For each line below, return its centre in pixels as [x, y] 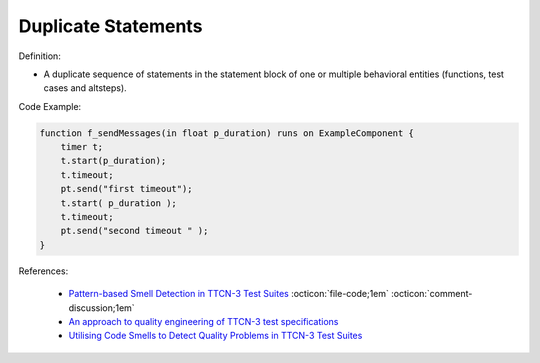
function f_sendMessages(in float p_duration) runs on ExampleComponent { [227, 133]
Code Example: [50, 106]
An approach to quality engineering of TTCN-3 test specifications [203, 321]
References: [43, 271]
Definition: [40, 56]
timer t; [82, 147]
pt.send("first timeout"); [127, 189]
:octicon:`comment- [431, 294]
